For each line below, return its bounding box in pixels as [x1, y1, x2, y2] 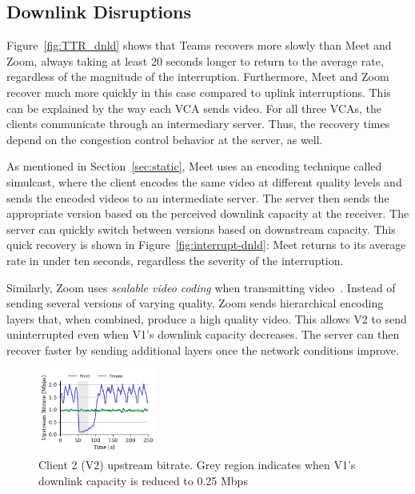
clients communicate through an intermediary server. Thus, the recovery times [6, 115, 390, 132]
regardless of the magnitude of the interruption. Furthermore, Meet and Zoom [6, 68, 389, 85]
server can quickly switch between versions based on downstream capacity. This [6, 220, 396, 237]
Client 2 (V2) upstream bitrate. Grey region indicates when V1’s [38, 456, 356, 473]
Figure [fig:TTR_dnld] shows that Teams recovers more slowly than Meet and [6, 37, 392, 54]
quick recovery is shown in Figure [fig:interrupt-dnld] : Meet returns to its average [6, 236, 406, 253]
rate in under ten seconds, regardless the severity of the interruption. [6, 251, 344, 268]
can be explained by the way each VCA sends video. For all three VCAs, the [6, 99, 382, 116]
